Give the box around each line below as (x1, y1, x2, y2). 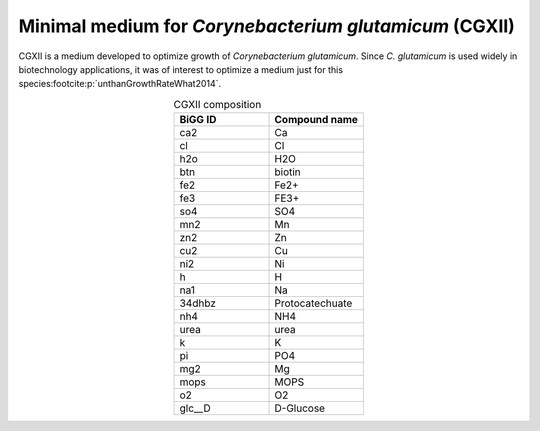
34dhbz (179, 296, 217, 310)
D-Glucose (274, 401, 325, 415)
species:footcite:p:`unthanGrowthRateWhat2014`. (18, 78, 222, 90)
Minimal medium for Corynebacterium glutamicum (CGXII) (18, 15, 515, 37)
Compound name (274, 113, 359, 127)
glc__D (179, 401, 211, 415)
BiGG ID (179, 113, 217, 127)
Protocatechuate (274, 296, 353, 310)
